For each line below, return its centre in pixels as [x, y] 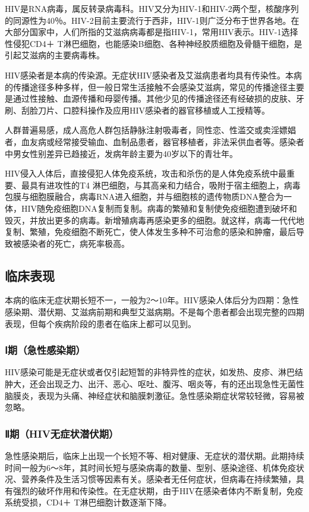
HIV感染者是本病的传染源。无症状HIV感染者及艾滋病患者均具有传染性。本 [149, 75]
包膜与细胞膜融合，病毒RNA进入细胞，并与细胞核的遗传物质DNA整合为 [144, 197]
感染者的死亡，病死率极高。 [75, 243]
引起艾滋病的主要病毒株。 [55, 55]
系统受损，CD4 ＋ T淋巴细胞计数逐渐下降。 [88, 502]
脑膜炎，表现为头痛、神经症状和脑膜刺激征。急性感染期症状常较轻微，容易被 [154, 395]
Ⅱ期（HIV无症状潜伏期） [62, 433]
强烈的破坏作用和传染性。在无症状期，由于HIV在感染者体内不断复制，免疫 [158, 490]
